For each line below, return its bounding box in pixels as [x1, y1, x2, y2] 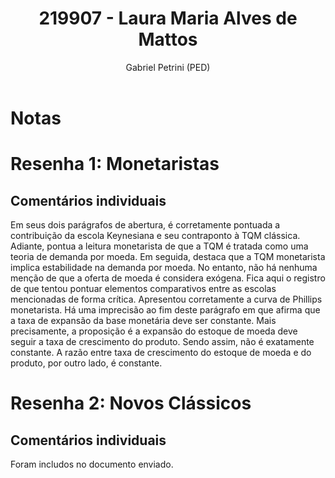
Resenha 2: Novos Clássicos [10, 392, 252, 415]
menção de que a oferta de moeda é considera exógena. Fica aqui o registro [10, 272, 326, 284]
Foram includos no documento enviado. [10, 458, 174, 470]
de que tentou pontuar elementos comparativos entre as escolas [10, 282, 277, 294]
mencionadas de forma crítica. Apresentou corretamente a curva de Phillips [10, 293, 323, 305]
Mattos [138, 28, 198, 51]
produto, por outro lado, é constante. [10, 357, 163, 369]
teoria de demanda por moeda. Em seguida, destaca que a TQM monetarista [10, 250, 326, 262]
